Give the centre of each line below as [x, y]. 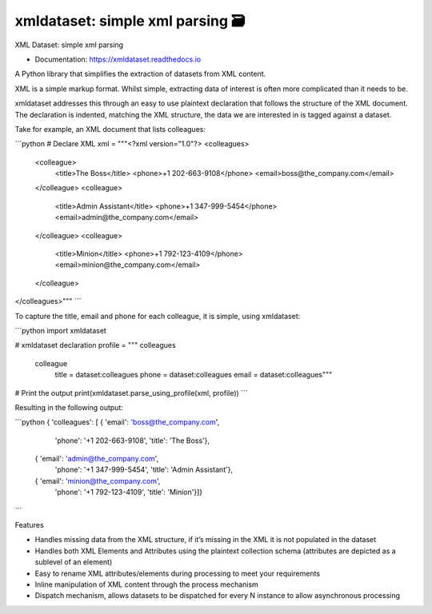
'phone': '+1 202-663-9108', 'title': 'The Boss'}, [132, 441]
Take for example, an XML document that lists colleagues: [110, 129]
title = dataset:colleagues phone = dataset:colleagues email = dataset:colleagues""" [194, 375]
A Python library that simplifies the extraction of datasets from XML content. [140, 74]
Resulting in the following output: [69, 407]
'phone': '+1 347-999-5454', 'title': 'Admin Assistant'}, [144, 470]
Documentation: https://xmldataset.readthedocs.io [118, 59]
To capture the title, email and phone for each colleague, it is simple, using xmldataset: [158, 316]
